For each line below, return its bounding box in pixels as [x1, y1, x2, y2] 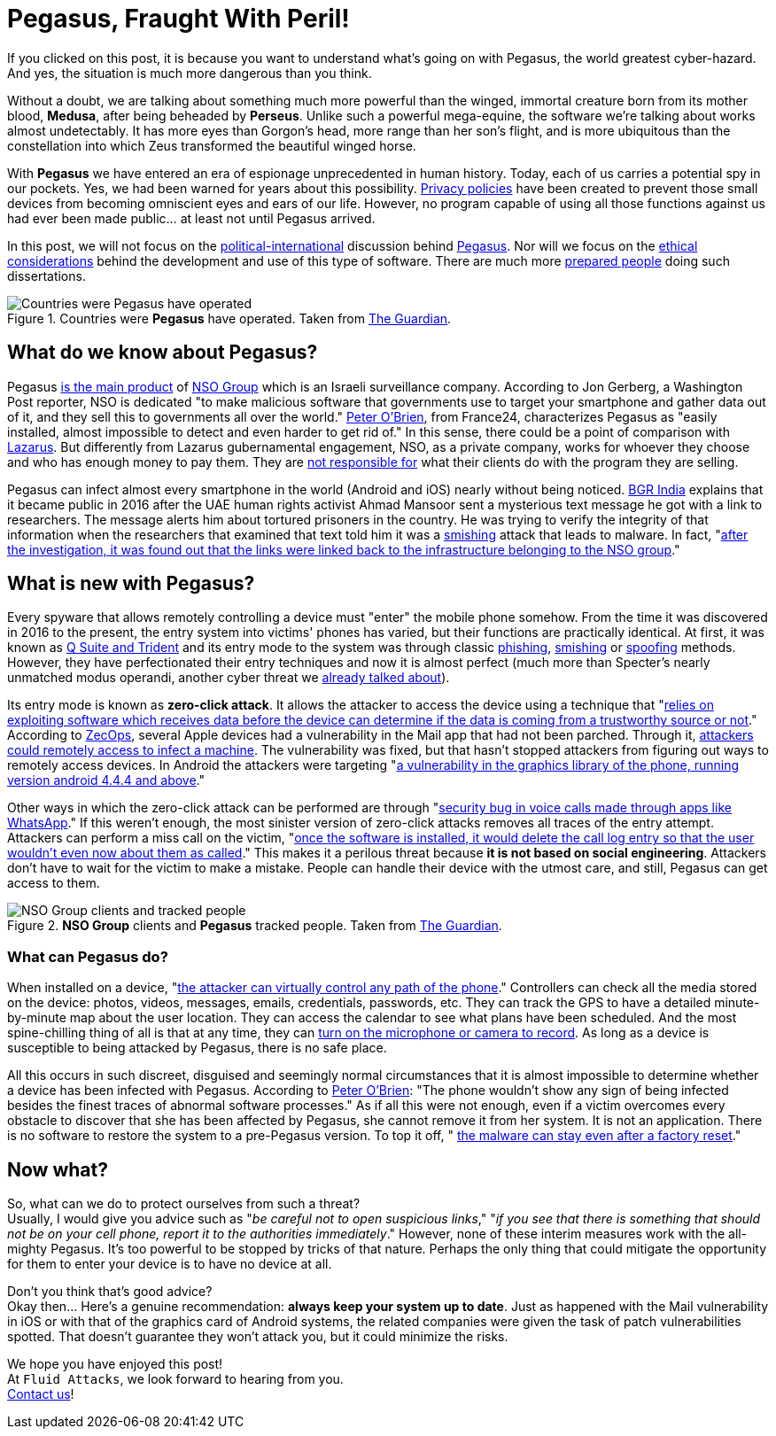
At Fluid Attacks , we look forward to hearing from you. [7, 1371, 344, 1387]
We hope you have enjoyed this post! [7, 1356, 223, 1372]
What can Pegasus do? [7, 947, 168, 966]
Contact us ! [7, 1386, 74, 1402]
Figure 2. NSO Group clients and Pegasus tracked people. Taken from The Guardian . [7, 918, 502, 934]
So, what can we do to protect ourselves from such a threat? [7, 1196, 361, 1212]
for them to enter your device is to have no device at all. [7, 1256, 332, 1272]
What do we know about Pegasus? [7, 341, 318, 364]
